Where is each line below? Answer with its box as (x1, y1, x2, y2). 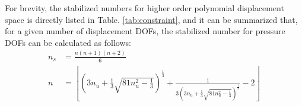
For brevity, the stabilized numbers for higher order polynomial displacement (5, 2, 284, 14)
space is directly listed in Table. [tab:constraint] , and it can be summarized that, (5, 13, 298, 25)
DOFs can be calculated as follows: (5, 36, 131, 48)
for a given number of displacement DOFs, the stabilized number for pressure (5, 25, 285, 37)
